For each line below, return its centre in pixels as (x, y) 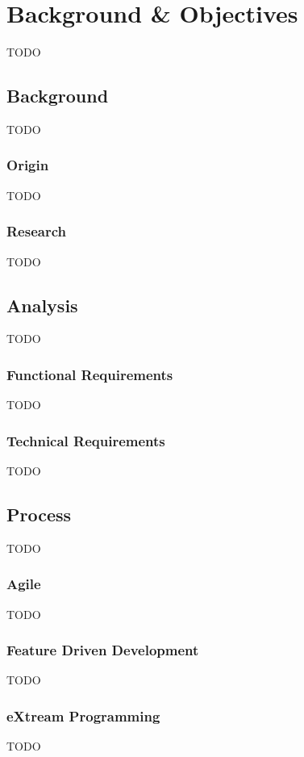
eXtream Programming (83, 715)
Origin (28, 165)
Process (39, 514)
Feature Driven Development (103, 650)
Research (36, 231)
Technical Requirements (86, 440)
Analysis (42, 305)
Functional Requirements (90, 374)
